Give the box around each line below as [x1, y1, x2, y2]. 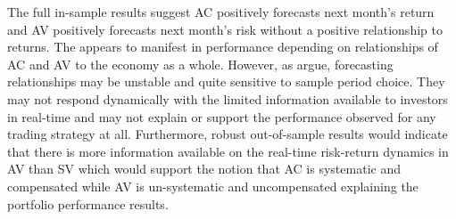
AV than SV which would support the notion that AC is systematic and [7, 159, 401, 178]
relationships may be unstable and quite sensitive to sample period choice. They [7, 72, 445, 91]
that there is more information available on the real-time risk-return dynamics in [7, 142, 449, 160]
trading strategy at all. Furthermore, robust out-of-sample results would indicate [7, 125, 448, 143]
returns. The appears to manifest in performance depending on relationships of [7, 37, 438, 56]
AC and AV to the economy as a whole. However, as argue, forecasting [7, 54, 394, 73]
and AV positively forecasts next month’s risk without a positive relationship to [7, 20, 443, 38]
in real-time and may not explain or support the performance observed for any [7, 107, 436, 126]
